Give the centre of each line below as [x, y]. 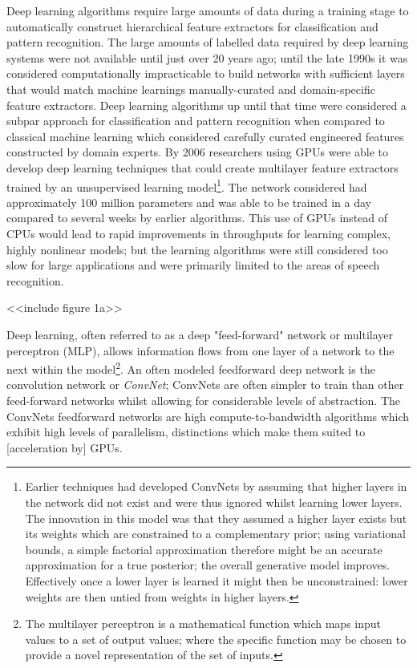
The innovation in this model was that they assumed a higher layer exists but [216, 518]
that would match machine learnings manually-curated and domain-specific [191, 89]
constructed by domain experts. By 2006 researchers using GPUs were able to [197, 152]
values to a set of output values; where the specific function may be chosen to [216, 639]
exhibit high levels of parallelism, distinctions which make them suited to [186, 432]
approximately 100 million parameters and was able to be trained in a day [189, 202]
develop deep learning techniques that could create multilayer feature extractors [202, 167]
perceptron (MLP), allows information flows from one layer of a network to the [200, 350]
